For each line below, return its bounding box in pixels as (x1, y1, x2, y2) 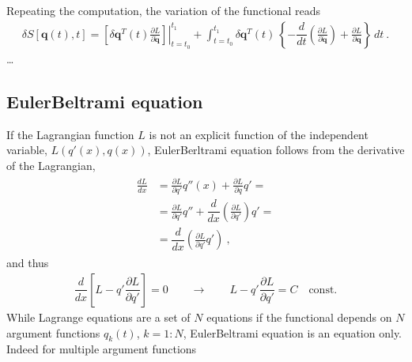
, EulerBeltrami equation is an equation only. (183, 324, 403, 341)
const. (308, 284, 338, 296)
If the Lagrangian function (6, 126, 134, 142)
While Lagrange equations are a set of (6, 308, 191, 325)
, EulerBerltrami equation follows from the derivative (147, 141, 405, 158)
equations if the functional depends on (206, 308, 392, 325)
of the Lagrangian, (6, 156, 96, 173)
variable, (6, 141, 47, 158)
